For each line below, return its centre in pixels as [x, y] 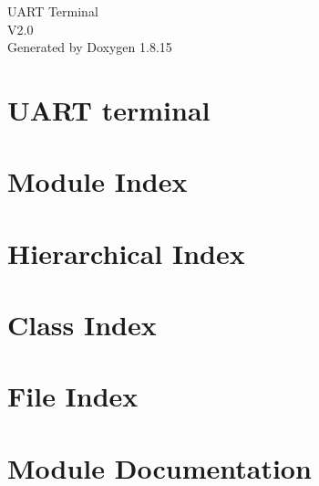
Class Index [82, 325]
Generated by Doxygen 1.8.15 [90, 47]
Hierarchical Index [126, 253]
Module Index [98, 181]
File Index [73, 396]
